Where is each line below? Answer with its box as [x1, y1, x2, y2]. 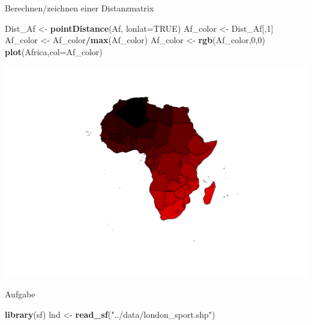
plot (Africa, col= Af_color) [5, 45, 103, 58]
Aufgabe [5, 288, 35, 300]
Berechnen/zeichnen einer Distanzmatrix [5, 2, 154, 14]
